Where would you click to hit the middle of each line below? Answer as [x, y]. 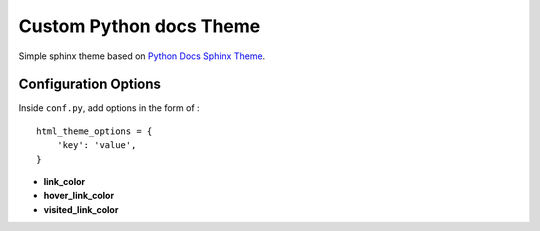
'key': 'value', [96, 145]
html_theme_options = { [94, 131]
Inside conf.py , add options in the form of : [109, 108]
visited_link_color [81, 209]
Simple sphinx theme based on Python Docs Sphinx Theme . [142, 56]
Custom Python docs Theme [139, 26]
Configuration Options [90, 84]
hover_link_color [79, 196]
